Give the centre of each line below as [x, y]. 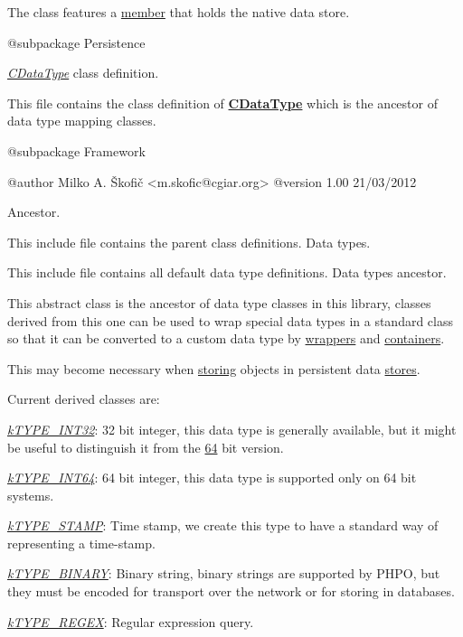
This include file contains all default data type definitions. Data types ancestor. [227, 272]
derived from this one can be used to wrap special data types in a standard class [231, 320]
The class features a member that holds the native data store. [179, 12]
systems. [31, 495]
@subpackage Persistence [76, 42]
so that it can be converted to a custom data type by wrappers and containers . [226, 338]
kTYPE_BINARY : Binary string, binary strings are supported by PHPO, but [224, 573]
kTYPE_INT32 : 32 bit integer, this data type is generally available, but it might [232, 429]
